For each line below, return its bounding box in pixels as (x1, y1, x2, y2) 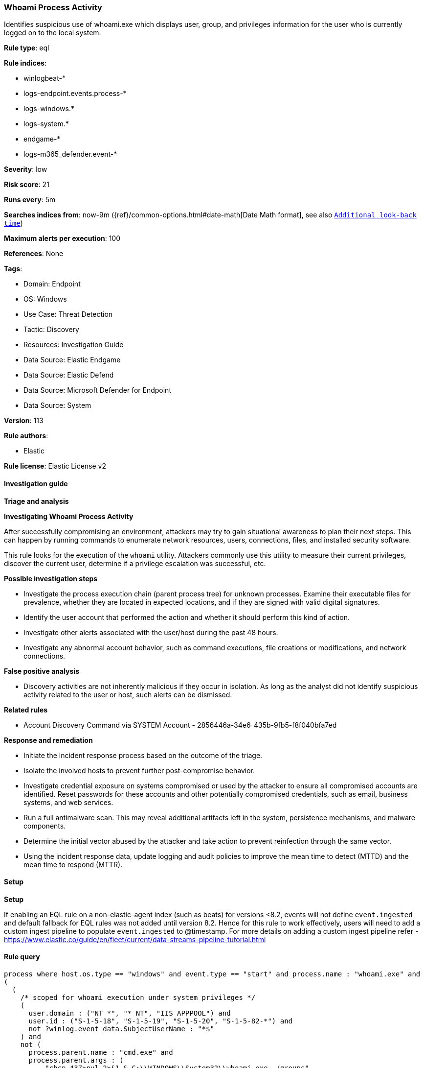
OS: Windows (23, 295, 67, 304)
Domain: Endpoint (23, 280, 81, 288)
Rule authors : (4, 431, 48, 440)
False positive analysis (4, 666, 79, 675)
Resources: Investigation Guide (23, 340, 124, 349)
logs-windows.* (23, 104, 74, 113)
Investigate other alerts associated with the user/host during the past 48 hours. (23, 628, 278, 637)
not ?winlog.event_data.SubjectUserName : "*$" (28, 1025, 214, 1033)
